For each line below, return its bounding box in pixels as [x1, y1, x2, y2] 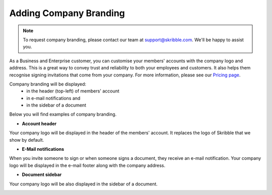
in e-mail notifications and [26, 95, 81, 101]
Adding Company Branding [9, 8, 125, 19]
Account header [22, 121, 57, 127]
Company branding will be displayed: [9, 81, 87, 87]
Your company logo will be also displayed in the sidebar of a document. [9, 181, 158, 187]
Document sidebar [22, 171, 62, 178]
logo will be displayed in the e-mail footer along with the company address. [9, 162, 166, 168]
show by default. [9, 137, 44, 143]
